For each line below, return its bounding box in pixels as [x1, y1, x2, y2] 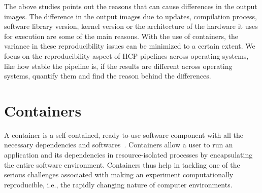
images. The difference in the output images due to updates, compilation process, [4, 11, 257, 21]
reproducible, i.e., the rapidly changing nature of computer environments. [4, 179, 233, 189]
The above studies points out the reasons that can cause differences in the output [4, 1, 257, 11]
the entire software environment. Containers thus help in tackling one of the [4, 159, 240, 170]
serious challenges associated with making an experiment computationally [4, 169, 234, 180]
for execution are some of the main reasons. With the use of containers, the [4, 30, 238, 41]
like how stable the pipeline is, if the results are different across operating [4, 60, 233, 71]
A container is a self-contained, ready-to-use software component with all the [4, 129, 243, 140]
